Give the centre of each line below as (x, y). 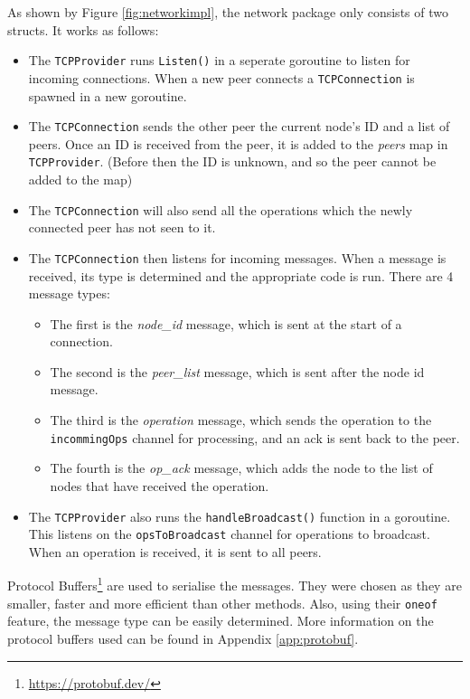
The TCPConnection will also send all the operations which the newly (221, 209)
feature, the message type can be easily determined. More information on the (221, 621)
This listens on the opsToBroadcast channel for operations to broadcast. (229, 534)
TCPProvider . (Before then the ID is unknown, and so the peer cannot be (232, 161)
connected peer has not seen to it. (122, 227)
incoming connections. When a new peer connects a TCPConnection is (221, 77)
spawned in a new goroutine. (108, 95)
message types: (69, 293)
